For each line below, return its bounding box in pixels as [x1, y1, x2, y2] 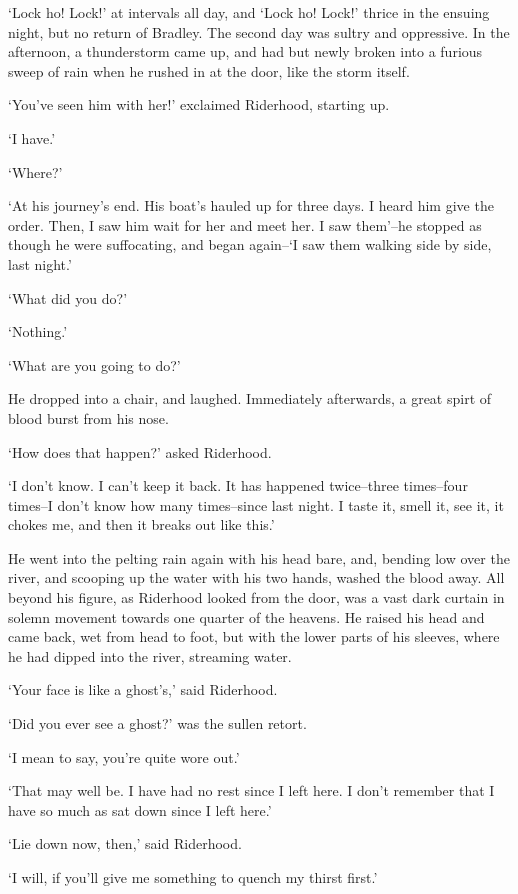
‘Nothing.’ [8, 321, 68, 342]
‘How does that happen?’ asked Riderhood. [8, 441, 272, 462]
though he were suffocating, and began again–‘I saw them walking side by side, [8, 234, 492, 255]
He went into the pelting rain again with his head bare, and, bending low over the [8, 547, 510, 568]
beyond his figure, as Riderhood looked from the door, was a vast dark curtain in [8, 587, 505, 608]
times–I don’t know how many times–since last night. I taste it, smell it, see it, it [8, 494, 504, 515]
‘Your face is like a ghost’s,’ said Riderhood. [8, 679, 278, 700]
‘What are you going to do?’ [8, 354, 181, 375]
